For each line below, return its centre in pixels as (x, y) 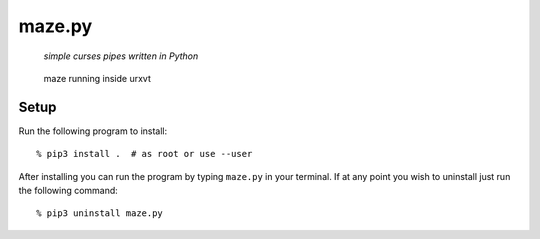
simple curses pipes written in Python (121, 56)
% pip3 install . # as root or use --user (144, 154)
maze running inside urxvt (97, 78)
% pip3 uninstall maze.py (100, 213)
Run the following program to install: (93, 131)
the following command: (68, 191)
